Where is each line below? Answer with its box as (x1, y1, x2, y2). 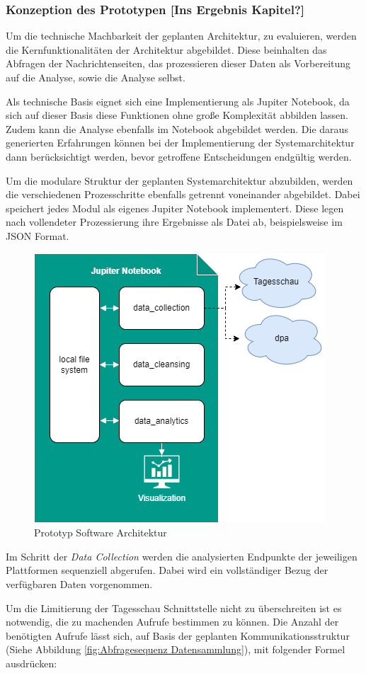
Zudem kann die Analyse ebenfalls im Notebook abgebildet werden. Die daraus (6, 121, 348, 136)
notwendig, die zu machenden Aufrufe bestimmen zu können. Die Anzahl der (6, 614, 339, 629)
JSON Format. (6, 228, 69, 243)
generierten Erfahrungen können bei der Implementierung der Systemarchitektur (6, 135, 355, 150)
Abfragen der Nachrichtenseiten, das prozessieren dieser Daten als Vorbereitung (6, 56, 351, 71)
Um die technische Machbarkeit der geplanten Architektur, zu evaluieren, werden (6, 28, 357, 43)
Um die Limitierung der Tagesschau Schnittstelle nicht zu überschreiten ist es (6, 600, 342, 615)
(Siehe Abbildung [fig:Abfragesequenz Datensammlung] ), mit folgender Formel (6, 642, 345, 657)
